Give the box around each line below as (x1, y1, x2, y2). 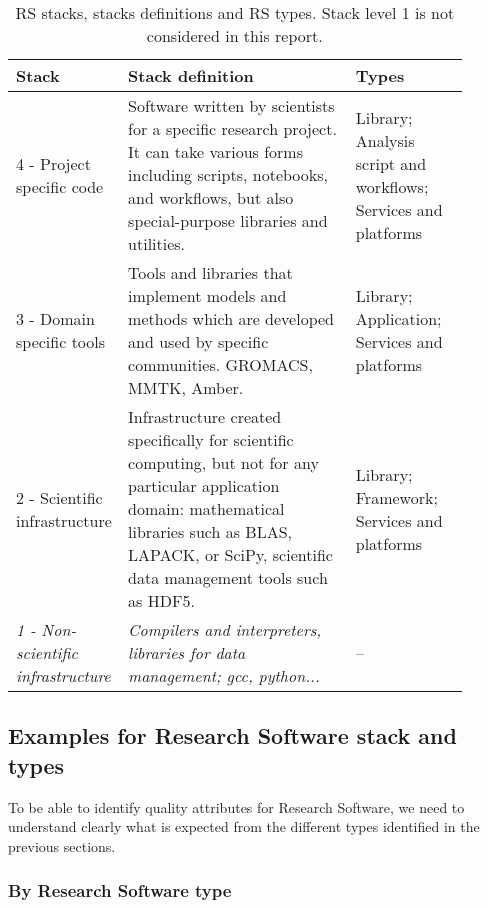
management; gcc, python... (128, 664, 320, 687)
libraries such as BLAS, (128, 520, 292, 543)
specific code (16, 174, 104, 198)
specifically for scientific (128, 428, 294, 451)
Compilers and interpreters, (128, 618, 322, 641)
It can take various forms (128, 140, 303, 163)
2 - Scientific (16, 485, 103, 509)
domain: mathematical (128, 497, 285, 520)
